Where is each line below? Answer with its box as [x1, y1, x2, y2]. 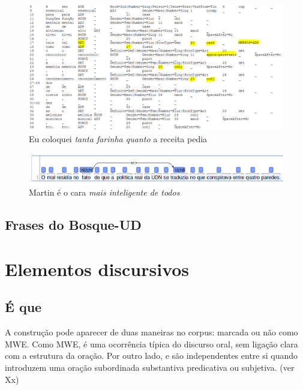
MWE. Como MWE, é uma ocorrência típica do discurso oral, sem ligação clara [5, 337, 298, 350]
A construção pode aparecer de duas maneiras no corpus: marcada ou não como [5, 326, 298, 338]
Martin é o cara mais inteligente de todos [29, 186, 180, 199]
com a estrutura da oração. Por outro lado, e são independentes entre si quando [5, 349, 298, 362]
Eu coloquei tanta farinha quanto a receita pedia [29, 132, 208, 145]
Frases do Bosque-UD [5, 215, 142, 234]
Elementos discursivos [5, 256, 190, 281]
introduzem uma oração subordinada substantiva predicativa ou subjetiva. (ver [5, 361, 295, 373]
